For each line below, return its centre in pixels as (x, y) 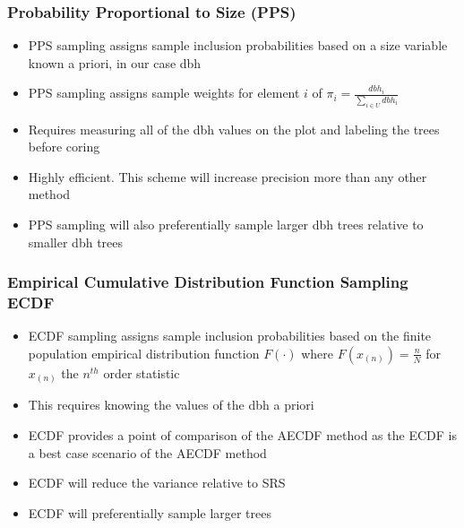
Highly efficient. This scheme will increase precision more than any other (228, 176)
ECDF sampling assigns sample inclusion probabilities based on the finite (230, 336)
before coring (64, 147)
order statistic (142, 372)
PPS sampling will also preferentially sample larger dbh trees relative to (226, 225)
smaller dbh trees (76, 242)
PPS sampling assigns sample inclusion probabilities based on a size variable (238, 45)
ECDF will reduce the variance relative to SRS (157, 483)
